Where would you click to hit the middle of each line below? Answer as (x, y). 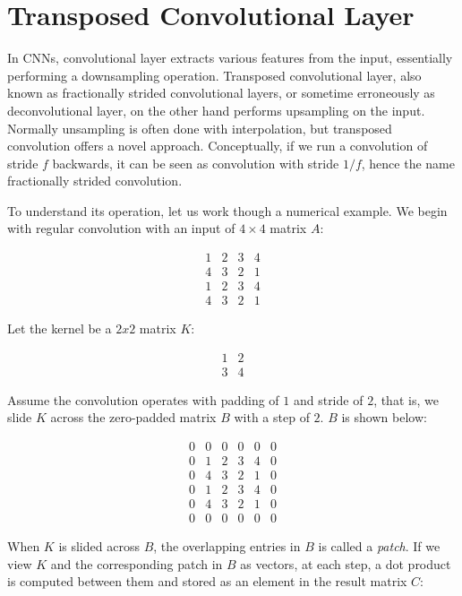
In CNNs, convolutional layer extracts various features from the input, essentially (230, 58)
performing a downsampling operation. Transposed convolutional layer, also (214, 75)
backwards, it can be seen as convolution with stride (196, 163)
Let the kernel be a (60, 328)
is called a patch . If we (379, 546)
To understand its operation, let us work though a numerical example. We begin (227, 210)
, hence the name (408, 163)
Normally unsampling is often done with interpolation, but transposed (200, 128)
